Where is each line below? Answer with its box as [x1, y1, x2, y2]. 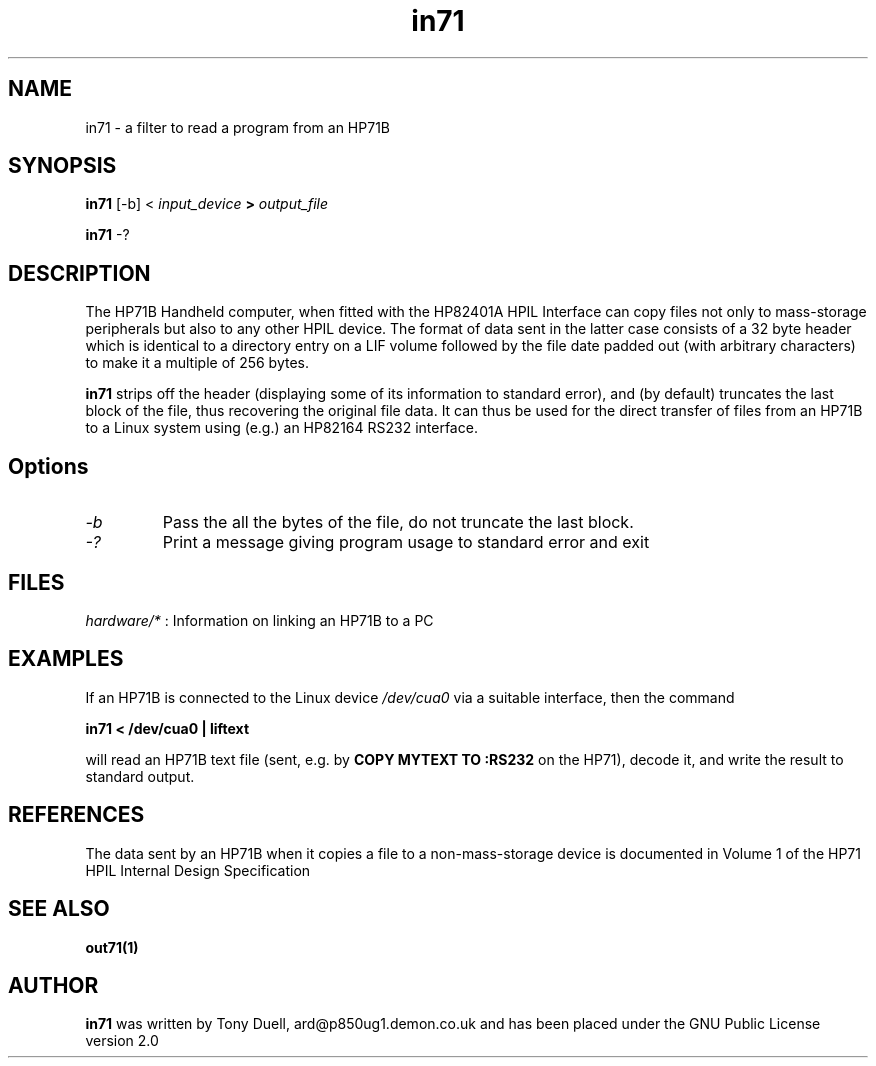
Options [8, 453, 89, 479]
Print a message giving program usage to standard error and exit [162, 532, 650, 553]
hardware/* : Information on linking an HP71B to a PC [85, 611, 434, 629]
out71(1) [85, 938, 139, 956]
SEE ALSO [8, 896, 110, 922]
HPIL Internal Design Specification [85, 861, 311, 879]
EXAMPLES [8, 646, 124, 672]
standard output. [85, 767, 195, 785]
